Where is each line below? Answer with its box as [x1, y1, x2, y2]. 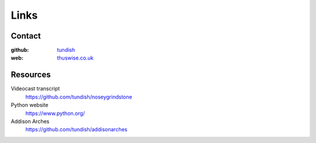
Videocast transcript [11, 85, 60, 92]
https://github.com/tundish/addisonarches [25, 126, 128, 133]
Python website [11, 102, 49, 109]
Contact [11, 31, 41, 41]
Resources [11, 70, 51, 80]
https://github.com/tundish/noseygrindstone [25, 93, 133, 100]
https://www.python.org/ [25, 110, 85, 117]
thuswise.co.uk [57, 54, 94, 61]
